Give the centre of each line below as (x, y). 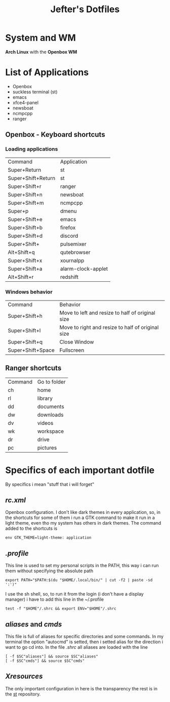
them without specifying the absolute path (49, 571)
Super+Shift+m (26, 203)
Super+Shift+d (25, 236)
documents (51, 407)
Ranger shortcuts (33, 368)
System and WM (40, 38)
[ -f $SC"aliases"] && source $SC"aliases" (52, 657)
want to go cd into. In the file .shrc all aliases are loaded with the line (77, 647)
